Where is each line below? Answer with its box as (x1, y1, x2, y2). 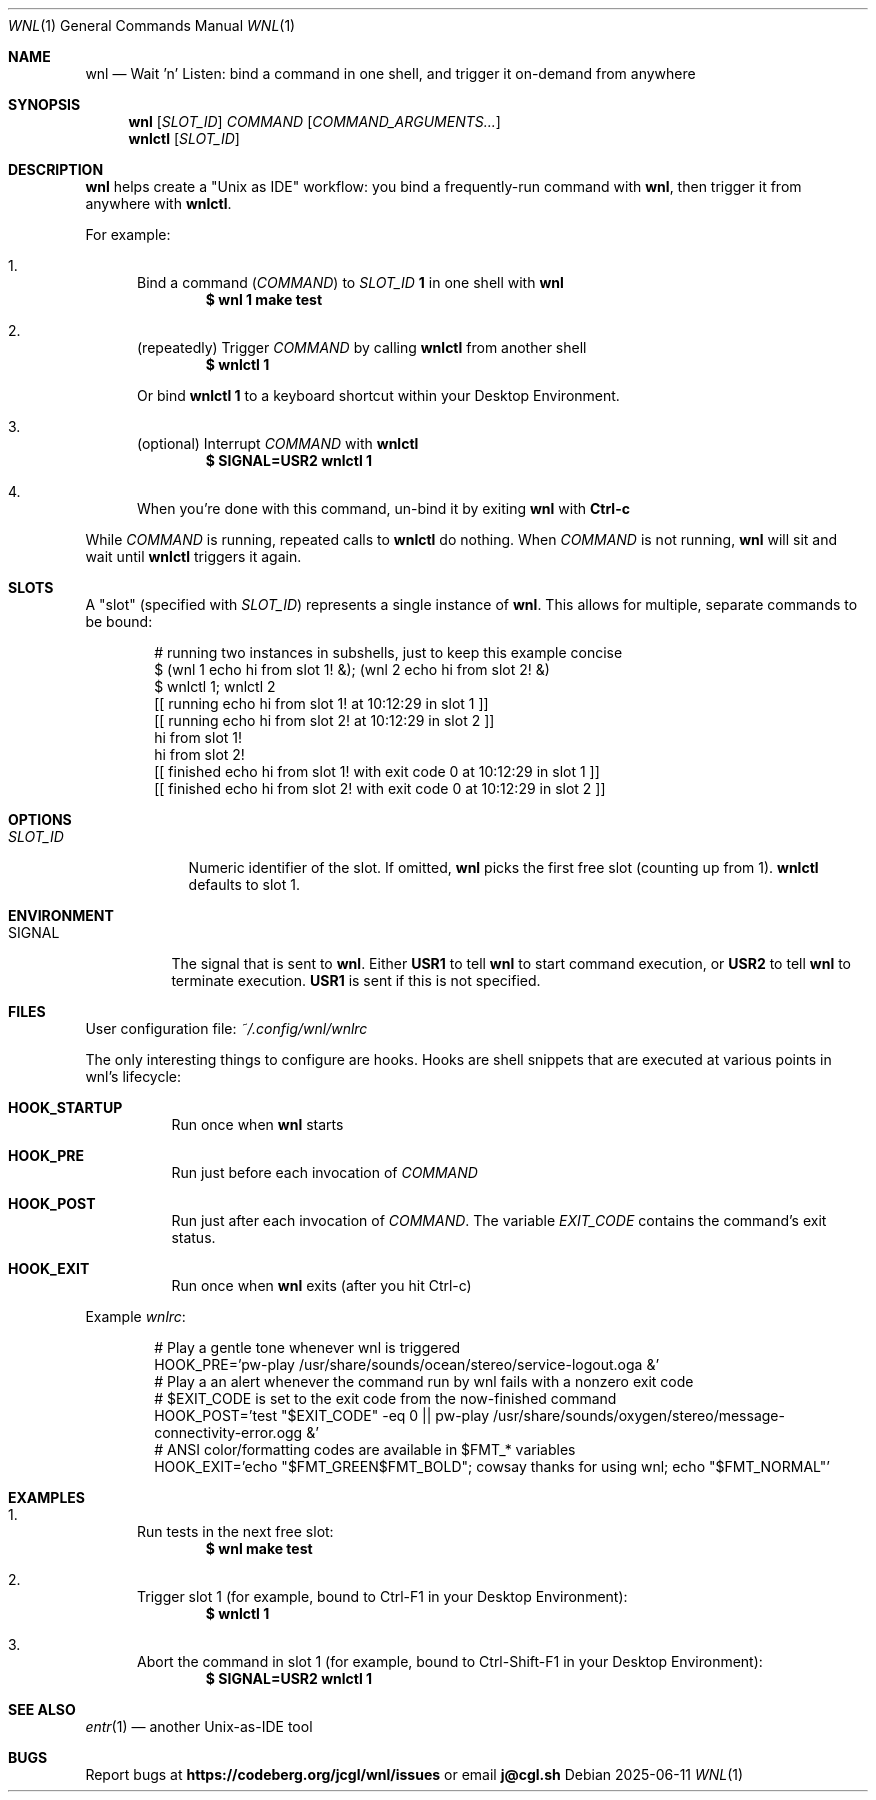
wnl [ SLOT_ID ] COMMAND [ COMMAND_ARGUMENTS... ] (128, 113, 501, 130)
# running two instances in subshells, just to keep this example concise (154, 644, 623, 661)
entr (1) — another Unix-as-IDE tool (85, 1718, 313, 1735)
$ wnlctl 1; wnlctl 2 (154, 678, 276, 695)
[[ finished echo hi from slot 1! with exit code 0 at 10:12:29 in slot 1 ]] (154, 763, 600, 780)
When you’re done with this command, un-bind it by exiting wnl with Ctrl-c (137, 500, 630, 517)
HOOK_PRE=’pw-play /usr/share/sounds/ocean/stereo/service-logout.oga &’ (154, 1356, 660, 1373)
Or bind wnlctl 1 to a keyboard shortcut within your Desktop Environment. (137, 387, 620, 404)
